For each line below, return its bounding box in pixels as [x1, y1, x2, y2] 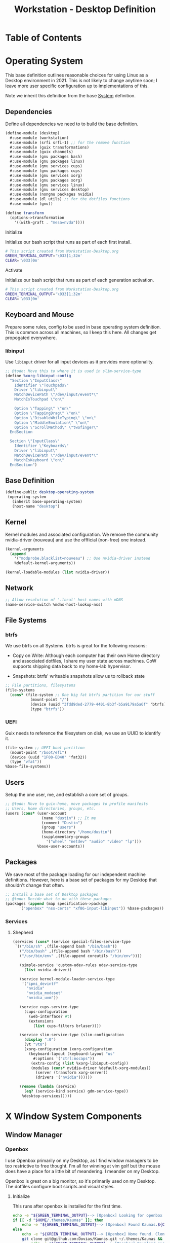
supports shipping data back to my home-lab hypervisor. [12, 663, 132, 670]
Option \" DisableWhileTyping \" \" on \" [14, 415, 96, 420]
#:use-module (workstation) [10, 135, 69, 140]
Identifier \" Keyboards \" [14, 444, 69, 449]
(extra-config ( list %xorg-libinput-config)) [31, 1061, 129, 1066]
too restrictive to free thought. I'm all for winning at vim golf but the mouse [5, 1162, 160, 1169]
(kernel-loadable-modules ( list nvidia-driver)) [5, 570, 110, 575]
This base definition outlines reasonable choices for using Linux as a [5, 72, 148, 78]
